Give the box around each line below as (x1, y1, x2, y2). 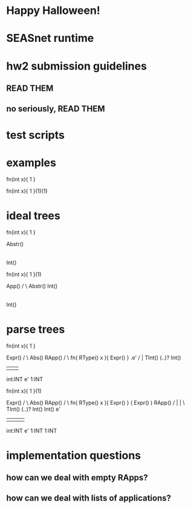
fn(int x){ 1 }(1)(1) (6, 187, 48, 195)
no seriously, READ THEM (6, 104, 105, 114)
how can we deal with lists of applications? (6, 493, 171, 504)
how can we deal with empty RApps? (6, 472, 148, 482)
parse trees (6, 322, 65, 336)
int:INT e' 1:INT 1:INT (6, 427, 57, 434)
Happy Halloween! (6, 4, 101, 18)
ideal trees (6, 208, 60, 222)
